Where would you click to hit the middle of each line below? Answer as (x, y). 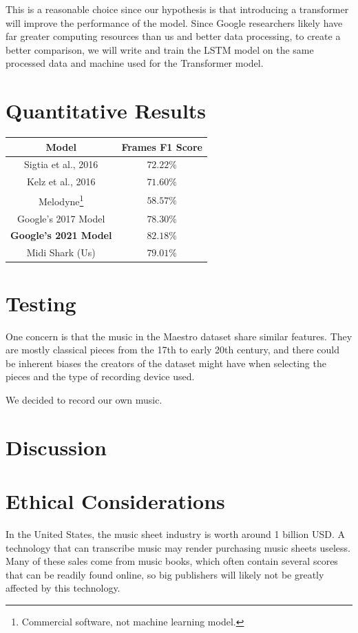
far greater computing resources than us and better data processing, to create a (173, 36)
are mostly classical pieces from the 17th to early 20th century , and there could (173, 350)
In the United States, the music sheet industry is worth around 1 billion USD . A (176, 534)
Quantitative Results (106, 111)
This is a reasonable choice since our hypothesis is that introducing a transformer (177, 9)
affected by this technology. (63, 588)
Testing (41, 303)
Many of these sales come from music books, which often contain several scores (172, 561)
